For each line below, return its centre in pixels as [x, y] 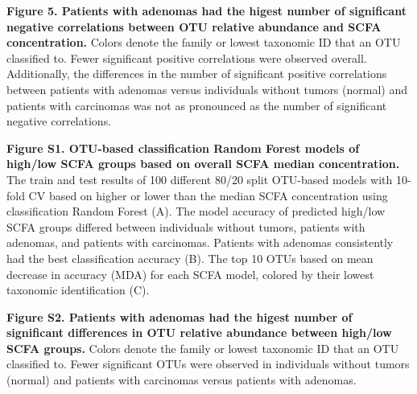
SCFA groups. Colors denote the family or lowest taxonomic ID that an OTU [203, 348]
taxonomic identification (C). [78, 290]
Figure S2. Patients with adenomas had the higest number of [180, 316]
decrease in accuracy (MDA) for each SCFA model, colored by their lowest [190, 274]
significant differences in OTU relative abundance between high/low [199, 332]
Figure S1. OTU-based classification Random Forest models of [183, 148]
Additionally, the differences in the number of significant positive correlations [197, 74]
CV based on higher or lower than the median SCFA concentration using [208, 195]
